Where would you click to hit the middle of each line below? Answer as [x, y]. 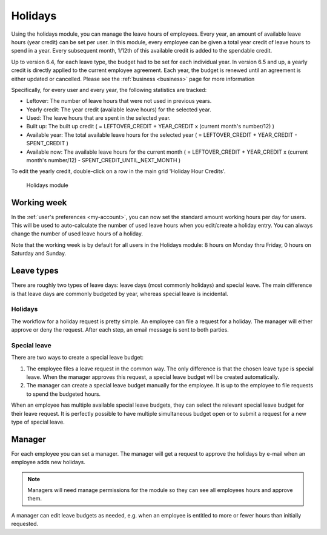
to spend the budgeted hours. [64, 394]
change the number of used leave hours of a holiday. [77, 234]
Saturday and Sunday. [39, 254]
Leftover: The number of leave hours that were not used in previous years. [119, 101]
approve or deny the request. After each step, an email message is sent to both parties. [120, 330]
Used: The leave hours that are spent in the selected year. [98, 118]
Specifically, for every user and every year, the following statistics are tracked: [109, 90]
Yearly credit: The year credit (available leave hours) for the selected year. [119, 110]
